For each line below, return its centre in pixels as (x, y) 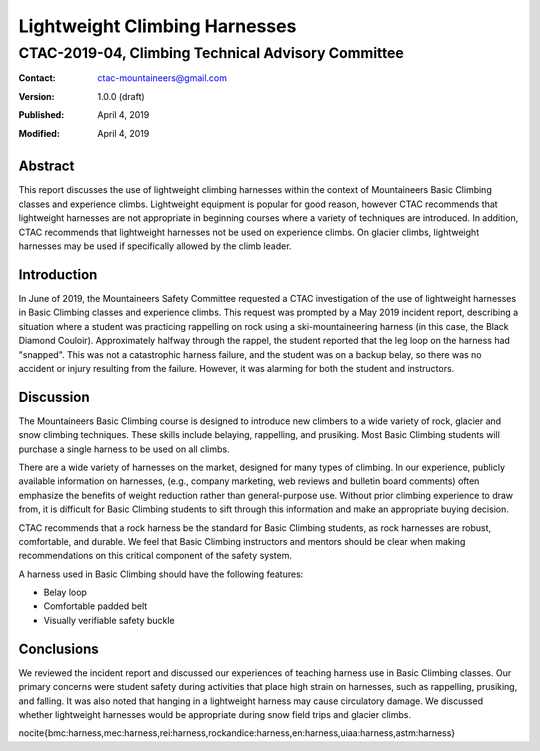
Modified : (39, 133)
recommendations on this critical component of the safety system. (155, 556)
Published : (41, 115)
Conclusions (58, 648)
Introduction (58, 274)
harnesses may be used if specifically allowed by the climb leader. (155, 246)
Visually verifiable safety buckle (109, 620)
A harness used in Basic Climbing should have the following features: (161, 574)
